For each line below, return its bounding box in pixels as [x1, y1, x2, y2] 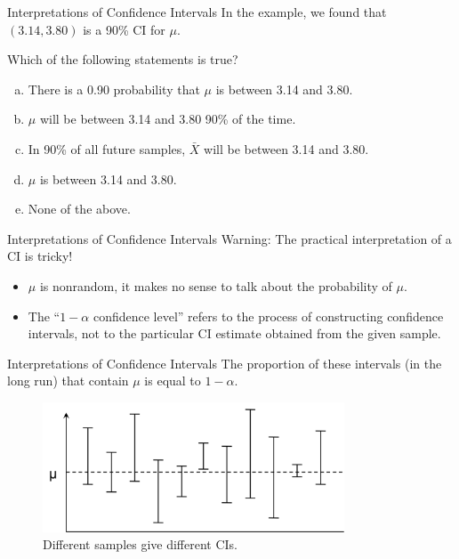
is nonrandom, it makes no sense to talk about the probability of [39, 276, 392, 295]
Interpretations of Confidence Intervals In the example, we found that [7, 3, 387, 20]
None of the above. [28, 199, 131, 218]
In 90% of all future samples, [28, 139, 186, 158]
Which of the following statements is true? [7, 50, 238, 69]
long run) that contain [7, 371, 129, 390]
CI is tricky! [7, 247, 73, 265]
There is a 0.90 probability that [28, 79, 200, 98]
